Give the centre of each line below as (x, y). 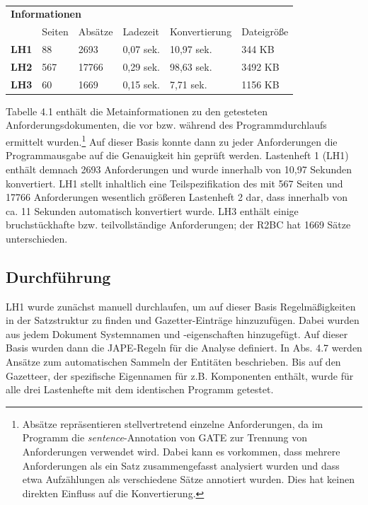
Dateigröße (265, 31)
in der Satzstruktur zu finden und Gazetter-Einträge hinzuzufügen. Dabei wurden (183, 320)
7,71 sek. (188, 84)
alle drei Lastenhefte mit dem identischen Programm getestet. (140, 389)
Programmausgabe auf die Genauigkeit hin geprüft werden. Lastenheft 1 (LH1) (177, 155)
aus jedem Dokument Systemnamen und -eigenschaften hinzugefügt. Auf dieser (177, 333)
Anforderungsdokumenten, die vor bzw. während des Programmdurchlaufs (166, 125)
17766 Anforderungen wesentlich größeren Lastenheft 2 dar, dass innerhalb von (177, 197)
